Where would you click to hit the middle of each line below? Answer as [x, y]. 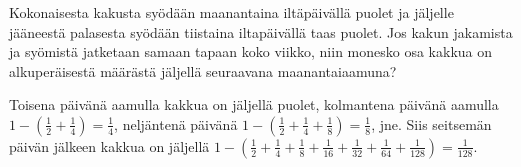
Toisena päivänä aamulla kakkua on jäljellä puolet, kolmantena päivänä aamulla [254, 104]
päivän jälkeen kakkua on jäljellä [109, 145]
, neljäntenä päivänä [176, 123]
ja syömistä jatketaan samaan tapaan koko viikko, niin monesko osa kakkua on [250, 51]
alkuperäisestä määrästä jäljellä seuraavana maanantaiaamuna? [203, 70]
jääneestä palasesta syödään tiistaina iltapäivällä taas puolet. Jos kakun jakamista [261, 31]
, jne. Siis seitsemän [431, 123]
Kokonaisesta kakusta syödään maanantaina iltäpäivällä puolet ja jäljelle [231, 12]
